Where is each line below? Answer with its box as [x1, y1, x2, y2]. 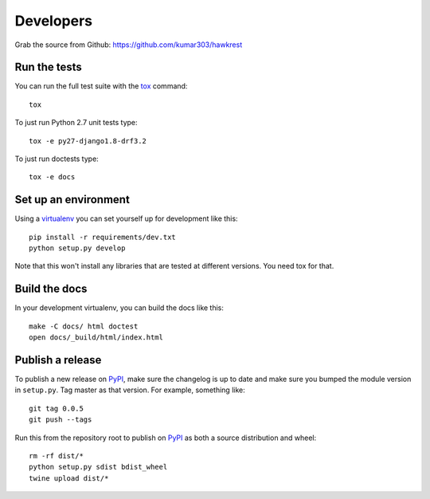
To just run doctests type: [14, 154, 99, 163]
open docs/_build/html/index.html [29, 333, 163, 342]
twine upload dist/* [29, 473, 109, 482]
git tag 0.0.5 [29, 403, 84, 413]
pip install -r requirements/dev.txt [29, 232, 177, 242]
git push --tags [29, 415, 92, 424]
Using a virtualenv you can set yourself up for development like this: [14, 214, 238, 223]
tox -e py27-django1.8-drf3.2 [29, 136, 147, 145]
